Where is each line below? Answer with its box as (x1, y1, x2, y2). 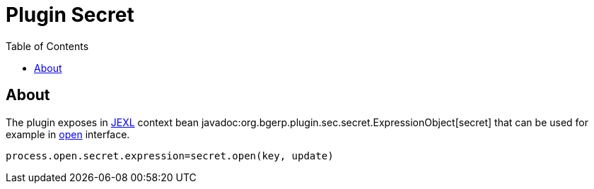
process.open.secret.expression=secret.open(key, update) (6, 150, 334, 161)
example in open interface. (6, 128, 130, 140)
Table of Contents (6, 39, 89, 52)
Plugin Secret (6, 3, 134, 27)
